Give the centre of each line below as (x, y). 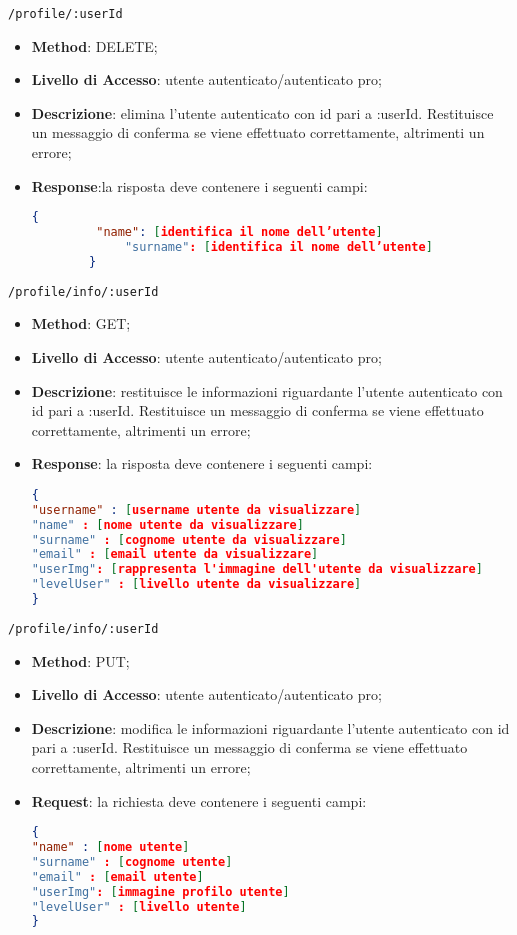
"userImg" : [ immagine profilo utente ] (160, 891)
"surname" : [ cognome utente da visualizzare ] (189, 539)
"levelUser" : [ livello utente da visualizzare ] (196, 584)
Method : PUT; (80, 660)
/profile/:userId (65, 14)
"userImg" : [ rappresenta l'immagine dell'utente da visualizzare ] (257, 569)
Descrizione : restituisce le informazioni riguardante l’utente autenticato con (267, 390)
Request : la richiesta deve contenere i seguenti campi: (199, 800)
